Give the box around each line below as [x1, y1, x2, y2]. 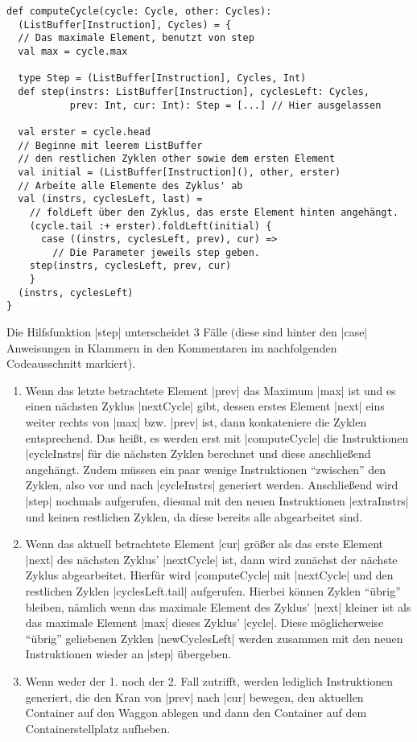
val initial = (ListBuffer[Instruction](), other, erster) [18, 166, 341, 178]
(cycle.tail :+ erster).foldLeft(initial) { [29, 220, 272, 232]
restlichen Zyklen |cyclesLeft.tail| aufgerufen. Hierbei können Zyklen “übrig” [25, 583, 401, 599]
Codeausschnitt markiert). [6, 355, 136, 372]
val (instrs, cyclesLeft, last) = [18, 193, 203, 205]
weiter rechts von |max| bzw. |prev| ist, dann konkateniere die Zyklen [25, 414, 367, 431]
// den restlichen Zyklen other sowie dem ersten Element [18, 153, 336, 165]
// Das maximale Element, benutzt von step [18, 32, 254, 44]
